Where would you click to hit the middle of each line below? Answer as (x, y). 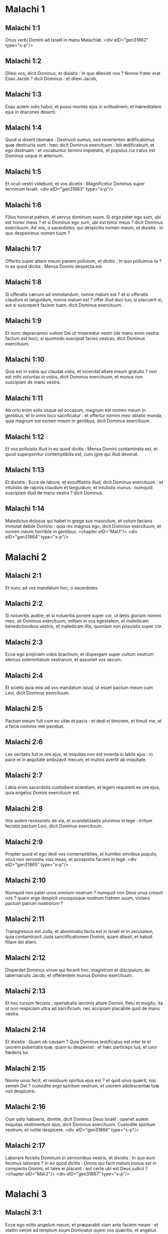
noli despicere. (21, 1091)
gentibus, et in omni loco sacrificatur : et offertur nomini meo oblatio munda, (84, 416)
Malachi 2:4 (24, 675)
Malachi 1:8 (23, 282)
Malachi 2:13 (26, 991)
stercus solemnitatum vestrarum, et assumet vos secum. (64, 660)
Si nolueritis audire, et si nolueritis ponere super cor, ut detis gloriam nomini (83, 615)
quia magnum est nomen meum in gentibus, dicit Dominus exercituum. (78, 421)
